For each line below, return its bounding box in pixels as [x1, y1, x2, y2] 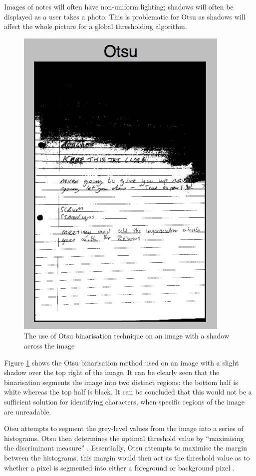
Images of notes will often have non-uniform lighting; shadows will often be [4, 1, 234, 11]
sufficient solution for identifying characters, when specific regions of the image [4, 396, 245, 406]
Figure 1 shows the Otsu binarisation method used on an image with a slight [4, 357, 239, 367]
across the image [24, 340, 75, 350]
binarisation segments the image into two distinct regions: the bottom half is [4, 376, 238, 387]
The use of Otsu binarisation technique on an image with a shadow [24, 330, 230, 341]
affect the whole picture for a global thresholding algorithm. [4, 21, 187, 31]
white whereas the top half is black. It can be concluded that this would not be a [4, 386, 252, 397]
